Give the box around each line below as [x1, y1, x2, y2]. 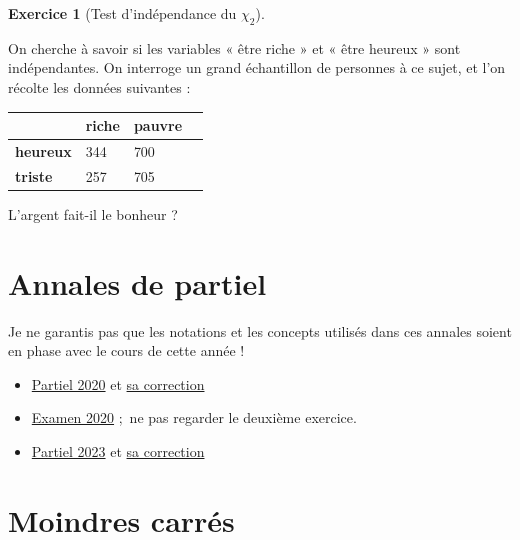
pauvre [133, 115, 183, 136]
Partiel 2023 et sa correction [31, 440, 205, 461]
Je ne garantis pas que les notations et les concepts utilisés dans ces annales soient [8, 320, 512, 341]
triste [15, 165, 53, 186]
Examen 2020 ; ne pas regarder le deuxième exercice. [31, 407, 357, 428]
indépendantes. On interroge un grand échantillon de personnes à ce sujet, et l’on [8, 57, 506, 78]
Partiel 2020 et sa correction [31, 373, 205, 394]
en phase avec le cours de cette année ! [8, 340, 245, 361]
